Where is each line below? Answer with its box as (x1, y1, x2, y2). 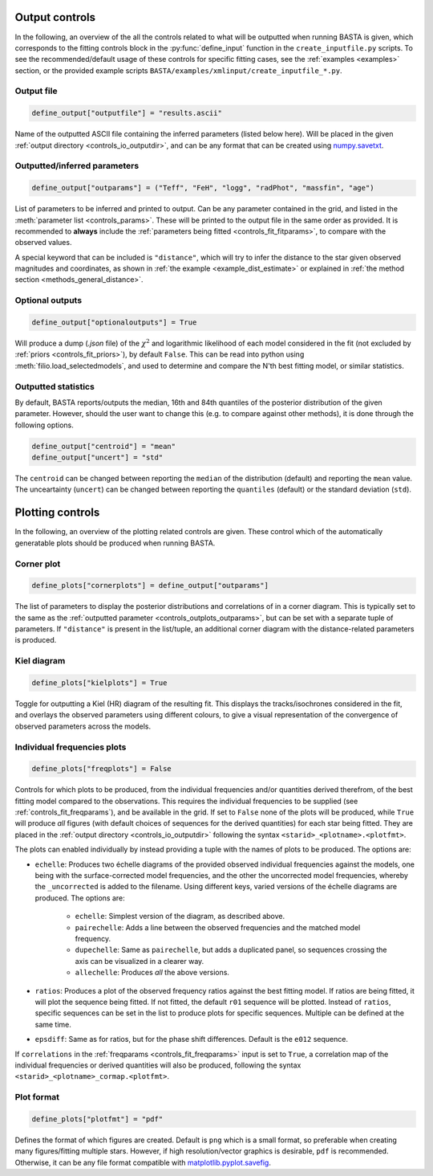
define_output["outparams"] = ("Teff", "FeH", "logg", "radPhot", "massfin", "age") (31, 183, 374, 193)
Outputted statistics (14, 381, 95, 392)
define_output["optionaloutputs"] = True (31, 318, 197, 327)
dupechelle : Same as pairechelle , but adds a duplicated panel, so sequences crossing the (75, 945, 388, 955)
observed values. (14, 238, 72, 247)
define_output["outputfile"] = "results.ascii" (31, 108, 222, 118)
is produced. (14, 635, 57, 645)
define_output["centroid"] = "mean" (31, 442, 176, 451)
